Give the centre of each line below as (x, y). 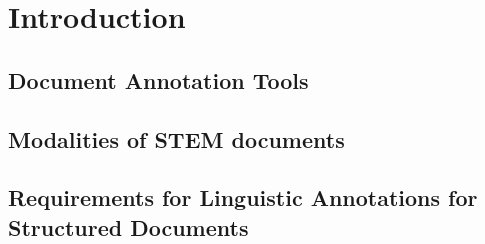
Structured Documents (128, 226)
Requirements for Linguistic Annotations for (243, 197)
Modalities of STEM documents (176, 138)
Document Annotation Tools (158, 79)
